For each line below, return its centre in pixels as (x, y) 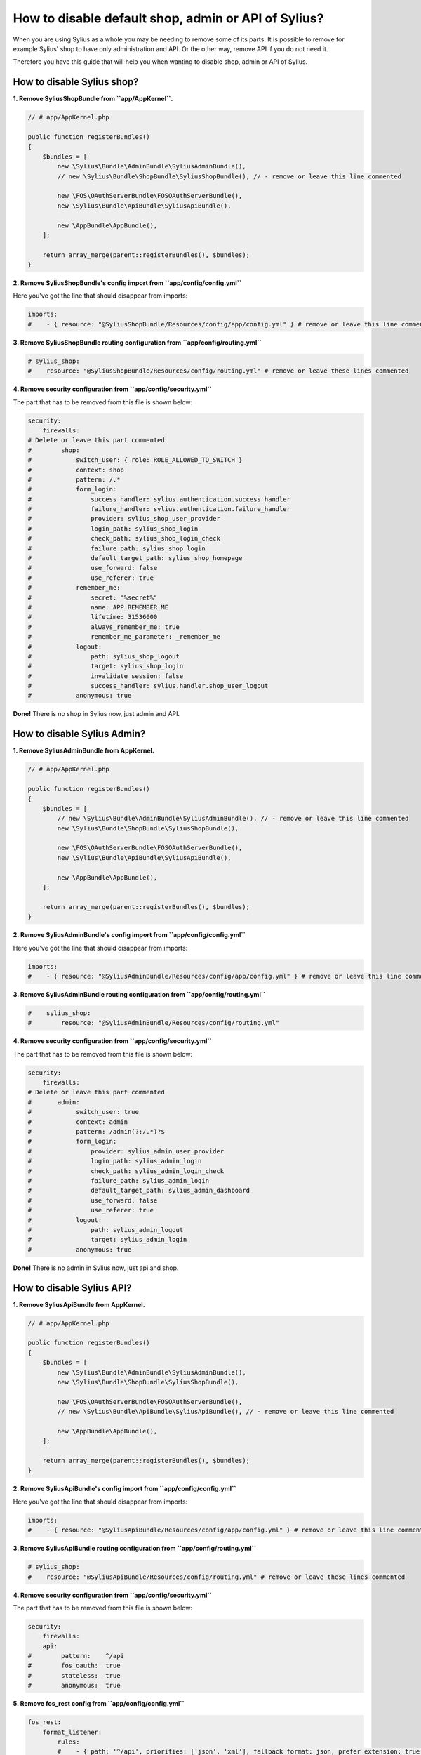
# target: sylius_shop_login (106, 666)
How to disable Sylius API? (73, 1288)
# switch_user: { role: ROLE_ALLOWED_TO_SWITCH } (135, 460)
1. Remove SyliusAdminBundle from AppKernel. (83, 750)
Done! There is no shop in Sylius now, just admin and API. (96, 714)
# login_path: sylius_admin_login (115, 1161)
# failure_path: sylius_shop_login (117, 548)
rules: (68, 1742)
